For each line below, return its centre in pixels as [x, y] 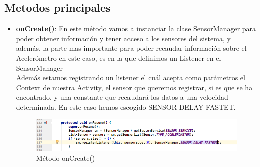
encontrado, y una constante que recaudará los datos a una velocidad [122, 97]
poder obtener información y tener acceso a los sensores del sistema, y [123, 38]
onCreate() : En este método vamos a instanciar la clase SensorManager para [136, 28]
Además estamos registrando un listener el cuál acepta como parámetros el [131, 77]
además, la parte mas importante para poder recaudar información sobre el [131, 48]
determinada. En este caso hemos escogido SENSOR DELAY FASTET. [126, 107]
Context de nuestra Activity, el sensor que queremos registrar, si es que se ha [134, 87]
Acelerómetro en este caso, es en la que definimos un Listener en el [118, 57]
